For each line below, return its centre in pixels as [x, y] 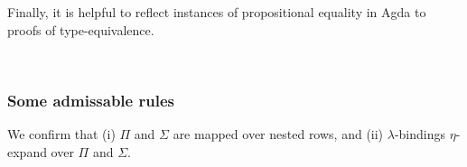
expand [27, 151]
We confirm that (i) [61, 134]
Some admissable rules [91, 100]
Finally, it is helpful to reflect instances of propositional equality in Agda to [217, 12]
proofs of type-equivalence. [81, 29]
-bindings [420, 134]
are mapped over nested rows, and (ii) [278, 134]
